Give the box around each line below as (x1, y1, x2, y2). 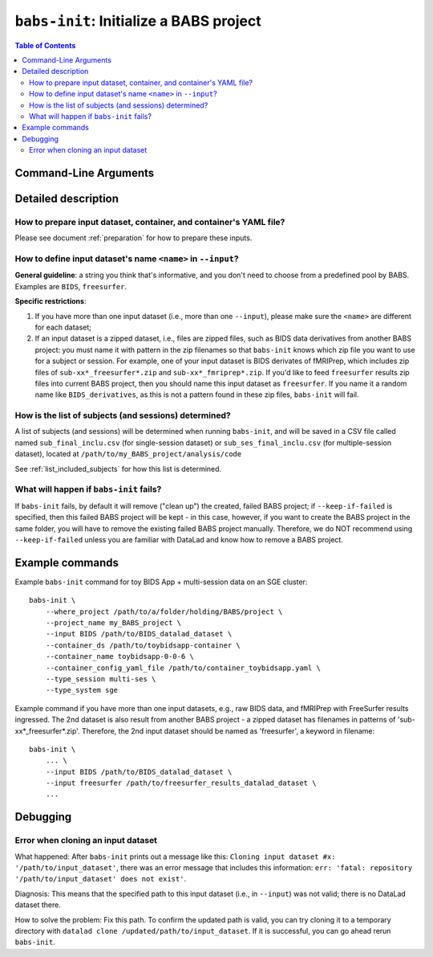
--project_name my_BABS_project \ (45, 618, 182, 627)
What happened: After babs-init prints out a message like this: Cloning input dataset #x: (14, 852, 336, 861)
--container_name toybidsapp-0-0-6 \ (45, 652, 194, 661)
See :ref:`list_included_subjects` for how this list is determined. (14, 464, 222, 473)
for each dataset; (34, 322, 92, 332)
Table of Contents (14, 40, 76, 50)
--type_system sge (45, 685, 119, 695)
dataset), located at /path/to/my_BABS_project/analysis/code (14, 449, 242, 459)
